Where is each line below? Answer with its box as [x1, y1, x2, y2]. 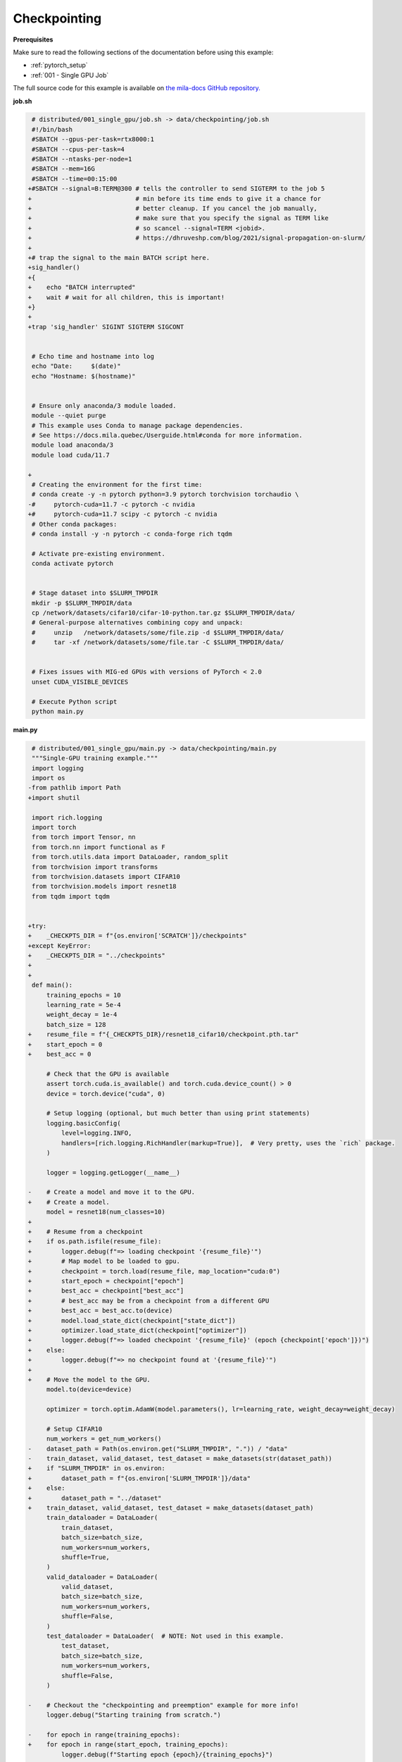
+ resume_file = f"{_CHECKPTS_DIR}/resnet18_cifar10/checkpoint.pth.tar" [27, 1030, 299, 1039]
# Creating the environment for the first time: [32, 480, 203, 488]
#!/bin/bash [32, 125, 73, 133]
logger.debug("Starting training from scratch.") [46, 1711, 221, 1719]
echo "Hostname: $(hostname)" [32, 372, 137, 380]
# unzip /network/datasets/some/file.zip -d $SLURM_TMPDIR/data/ [32, 628, 284, 636]
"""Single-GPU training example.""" [32, 754, 158, 763]
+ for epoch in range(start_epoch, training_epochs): [27, 1741, 229, 1749]
